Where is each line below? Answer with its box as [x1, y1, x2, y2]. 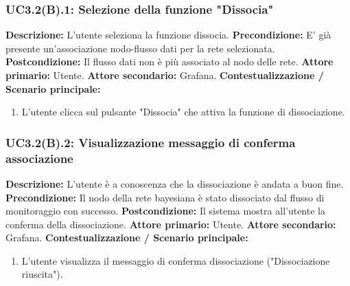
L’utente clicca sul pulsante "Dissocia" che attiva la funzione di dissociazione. [21, 104, 345, 119]
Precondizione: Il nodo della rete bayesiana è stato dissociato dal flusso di [5, 190, 325, 204]
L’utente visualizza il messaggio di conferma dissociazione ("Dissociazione [21, 253, 330, 267]
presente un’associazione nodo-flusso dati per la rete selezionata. [5, 41, 275, 55]
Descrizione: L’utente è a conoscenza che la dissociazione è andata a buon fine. [5, 176, 344, 190]
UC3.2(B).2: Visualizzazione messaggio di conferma [5, 133, 296, 151]
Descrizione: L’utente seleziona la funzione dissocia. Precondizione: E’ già [5, 27, 331, 42]
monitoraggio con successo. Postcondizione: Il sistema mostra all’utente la [5, 203, 325, 218]
